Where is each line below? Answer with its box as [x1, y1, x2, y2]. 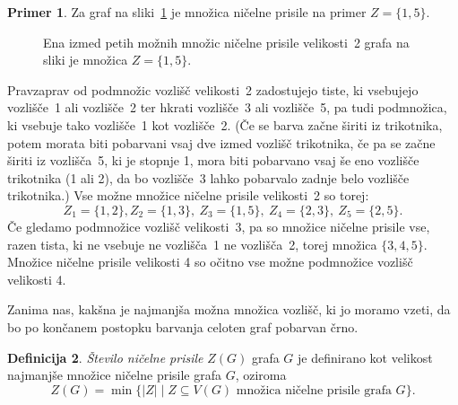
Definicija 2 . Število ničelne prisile [7, 348, 203, 366]
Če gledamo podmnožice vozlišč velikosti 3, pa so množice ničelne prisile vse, [7, 216, 430, 235]
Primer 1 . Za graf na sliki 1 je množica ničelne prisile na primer [7, 3, 367, 21]
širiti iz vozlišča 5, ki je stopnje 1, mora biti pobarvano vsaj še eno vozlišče [7, 151, 419, 170]
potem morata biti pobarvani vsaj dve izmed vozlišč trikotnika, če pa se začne [7, 133, 436, 152]
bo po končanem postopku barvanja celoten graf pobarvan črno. [7, 317, 359, 336]
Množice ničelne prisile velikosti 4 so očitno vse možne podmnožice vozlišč [7, 252, 413, 271]
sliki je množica [43, 50, 128, 69]
